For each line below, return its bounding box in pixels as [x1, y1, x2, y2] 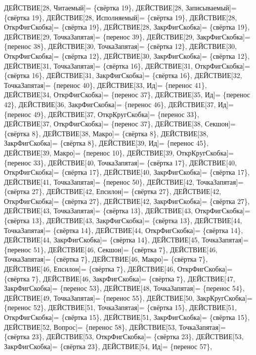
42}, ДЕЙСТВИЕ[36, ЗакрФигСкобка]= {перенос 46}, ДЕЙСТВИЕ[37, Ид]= [4, 99, 234, 109]
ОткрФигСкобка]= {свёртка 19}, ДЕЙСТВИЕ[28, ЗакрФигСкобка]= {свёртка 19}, [4, 22, 250, 32]
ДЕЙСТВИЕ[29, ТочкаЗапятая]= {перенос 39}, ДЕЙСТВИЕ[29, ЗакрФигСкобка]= [4, 31, 251, 41]
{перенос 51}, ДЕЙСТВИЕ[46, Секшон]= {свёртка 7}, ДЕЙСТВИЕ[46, [4, 244, 217, 254]
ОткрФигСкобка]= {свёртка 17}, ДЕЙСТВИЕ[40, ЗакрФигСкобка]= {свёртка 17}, [4, 167, 250, 177]
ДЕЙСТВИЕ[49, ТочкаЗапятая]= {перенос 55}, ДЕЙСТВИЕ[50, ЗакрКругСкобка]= [4, 292, 253, 303]
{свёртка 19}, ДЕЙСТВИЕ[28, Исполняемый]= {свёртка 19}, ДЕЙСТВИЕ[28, [4, 12, 237, 22]
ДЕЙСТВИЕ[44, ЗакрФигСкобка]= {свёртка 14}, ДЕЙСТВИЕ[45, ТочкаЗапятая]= [4, 235, 249, 245]
